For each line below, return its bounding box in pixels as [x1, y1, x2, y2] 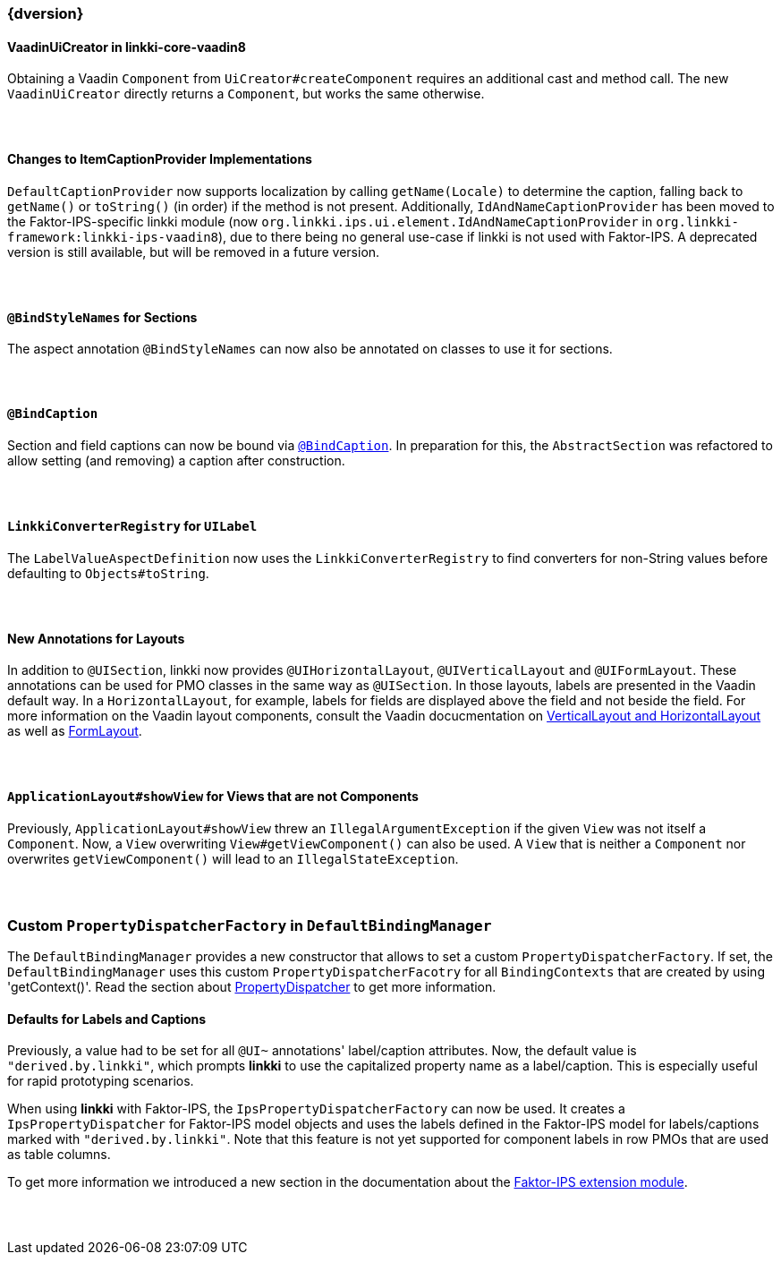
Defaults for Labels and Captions [7, 1010, 207, 1027]
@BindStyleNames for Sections [7, 309, 198, 325]
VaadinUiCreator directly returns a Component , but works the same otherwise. [7, 86, 485, 102]
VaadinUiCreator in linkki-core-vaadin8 [7, 38, 246, 55]
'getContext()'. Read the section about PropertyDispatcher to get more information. [7, 979, 497, 995]
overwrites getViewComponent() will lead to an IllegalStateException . [7, 850, 459, 866]
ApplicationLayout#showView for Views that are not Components [7, 789, 419, 805]
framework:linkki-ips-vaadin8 [7, 229, 219, 244]
